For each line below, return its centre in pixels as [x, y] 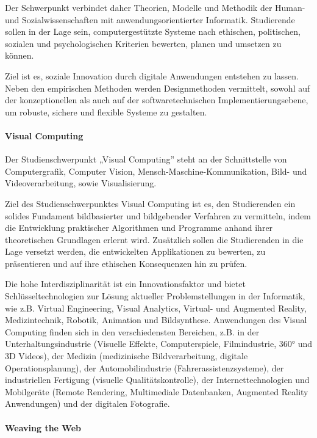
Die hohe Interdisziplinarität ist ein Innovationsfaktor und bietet [125, 284]
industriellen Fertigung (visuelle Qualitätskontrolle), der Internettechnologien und [157, 380]
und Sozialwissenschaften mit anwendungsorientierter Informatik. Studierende [150, 19]
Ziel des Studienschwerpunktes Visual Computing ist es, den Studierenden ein [150, 203]
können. [20, 55]
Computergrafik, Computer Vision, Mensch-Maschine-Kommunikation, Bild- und [156, 171]
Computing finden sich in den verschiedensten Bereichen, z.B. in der [132, 331]
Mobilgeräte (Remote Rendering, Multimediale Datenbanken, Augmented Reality [157, 391]
